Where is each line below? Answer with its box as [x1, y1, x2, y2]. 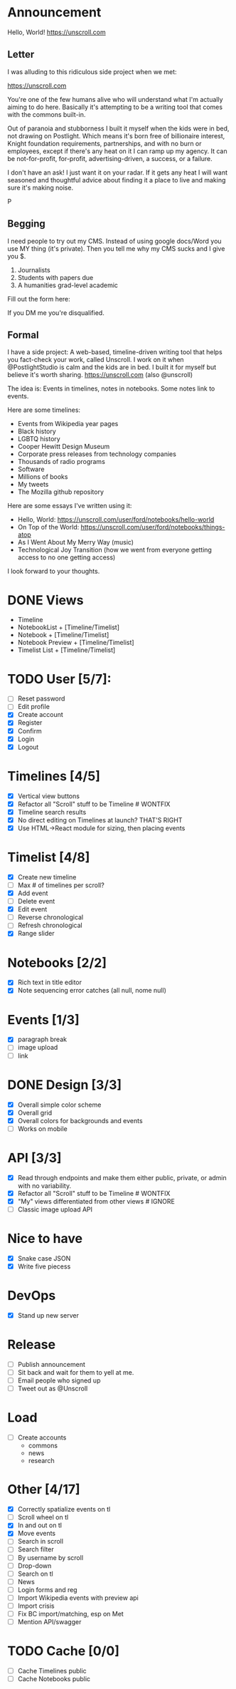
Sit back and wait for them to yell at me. [17, 1368, 134, 1376]
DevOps [7, 1288, 56, 1304]
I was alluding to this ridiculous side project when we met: [7, 67, 177, 76]
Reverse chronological [17, 913, 84, 921]
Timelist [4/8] [7, 849, 90, 866]
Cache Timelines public [17, 1667, 87, 1675]
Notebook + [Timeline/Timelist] [17, 631, 109, 639]
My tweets [17, 480, 49, 489]
